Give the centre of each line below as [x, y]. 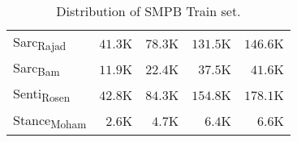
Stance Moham [50, 121]
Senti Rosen [42, 95]
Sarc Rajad [40, 43]
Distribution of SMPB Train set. [148, 11]
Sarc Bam [37, 69]
